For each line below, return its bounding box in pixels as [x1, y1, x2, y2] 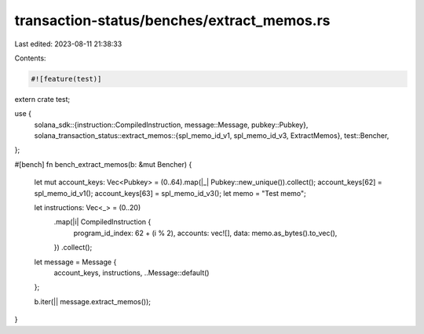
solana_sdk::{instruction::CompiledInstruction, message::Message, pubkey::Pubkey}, [34, 120, 309, 129]
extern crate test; [14, 94, 71, 103]
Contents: [14, 53, 46, 63]
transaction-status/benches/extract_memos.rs [14, 12, 331, 29]
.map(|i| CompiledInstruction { [53, 217, 152, 227]
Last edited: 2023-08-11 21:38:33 [14, 39, 122, 49]
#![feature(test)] [31, 74, 102, 83]
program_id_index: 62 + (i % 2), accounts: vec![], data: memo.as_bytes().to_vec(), [73, 228, 338, 238]
